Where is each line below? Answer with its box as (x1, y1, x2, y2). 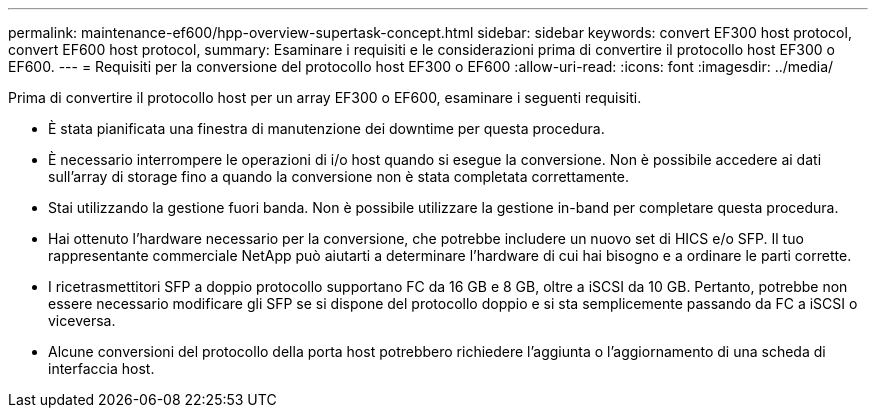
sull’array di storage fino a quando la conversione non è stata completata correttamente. (48, 168, 629, 185)
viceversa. (48, 312, 116, 329)
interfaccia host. (48, 360, 155, 377)
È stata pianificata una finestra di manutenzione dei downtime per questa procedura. (48, 120, 605, 137)
